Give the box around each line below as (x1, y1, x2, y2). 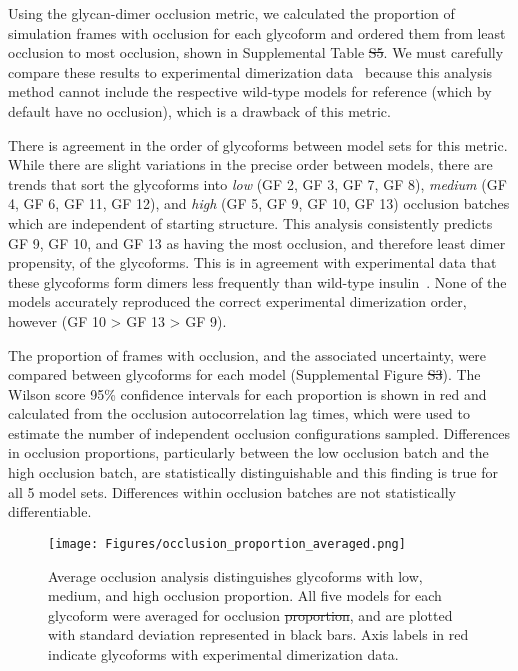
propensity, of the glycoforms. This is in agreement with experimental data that (8, 252, 497, 273)
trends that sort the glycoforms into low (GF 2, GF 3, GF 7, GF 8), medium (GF (8, 173, 507, 194)
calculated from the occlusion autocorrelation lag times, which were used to (8, 403, 470, 424)
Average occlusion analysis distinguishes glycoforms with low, (48, 565, 423, 586)
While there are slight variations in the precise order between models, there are (8, 154, 493, 175)
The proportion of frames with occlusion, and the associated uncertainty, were (8, 344, 487, 365)
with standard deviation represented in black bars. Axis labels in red (48, 624, 469, 645)
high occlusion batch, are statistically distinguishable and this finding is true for (8, 462, 498, 483)
